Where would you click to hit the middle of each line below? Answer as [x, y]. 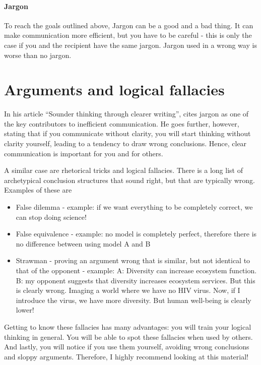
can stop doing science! [51, 217]
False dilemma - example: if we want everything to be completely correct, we [134, 207]
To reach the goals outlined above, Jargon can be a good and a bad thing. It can [129, 25]
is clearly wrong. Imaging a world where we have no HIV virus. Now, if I [128, 290]
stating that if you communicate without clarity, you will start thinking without [127, 133]
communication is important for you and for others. [84, 153]
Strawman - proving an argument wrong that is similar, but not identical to [133, 260]
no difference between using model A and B [83, 243]
